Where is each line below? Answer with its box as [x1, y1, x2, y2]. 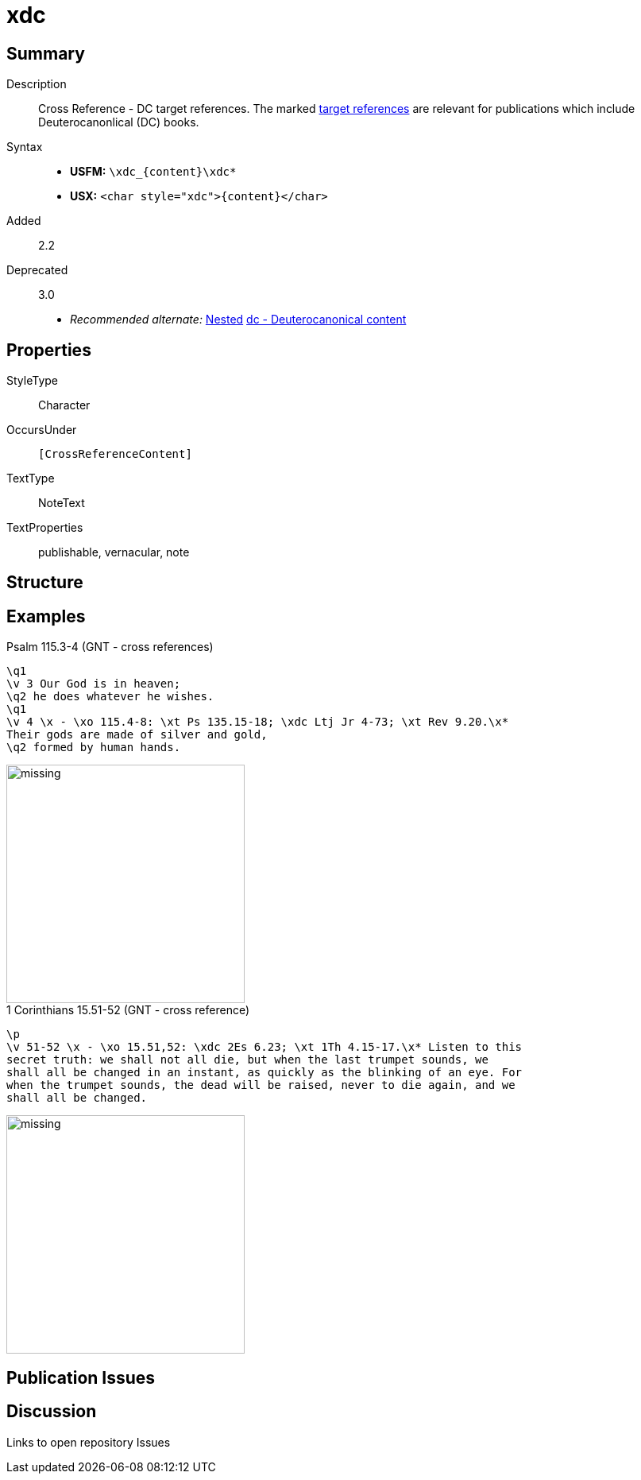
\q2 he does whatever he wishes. [6, 690, 214, 703]
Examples [6, 606, 86, 626]
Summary [6, 43, 85, 64]
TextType [6, 471, 55, 486]
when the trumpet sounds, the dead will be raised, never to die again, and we [6, 1079, 516, 1092]
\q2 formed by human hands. [6, 741, 181, 754]
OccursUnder [6, 423, 77, 437]
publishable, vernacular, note [38, 545, 190, 560]
